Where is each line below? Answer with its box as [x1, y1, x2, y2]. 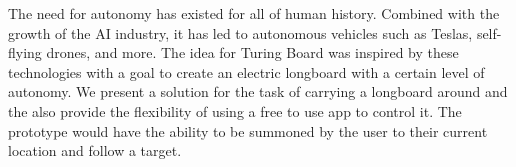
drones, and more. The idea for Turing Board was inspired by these [46, 42, 459, 63]
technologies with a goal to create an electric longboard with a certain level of [8, 61, 485, 82]
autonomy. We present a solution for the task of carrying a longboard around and [8, 81, 508, 102]
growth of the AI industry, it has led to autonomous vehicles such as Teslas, [8, 22, 473, 43]
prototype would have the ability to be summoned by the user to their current [8, 120, 488, 141]
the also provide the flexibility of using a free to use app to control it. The [8, 100, 462, 121]
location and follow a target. [8, 140, 182, 161]
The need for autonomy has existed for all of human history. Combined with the [8, 3, 500, 23]
